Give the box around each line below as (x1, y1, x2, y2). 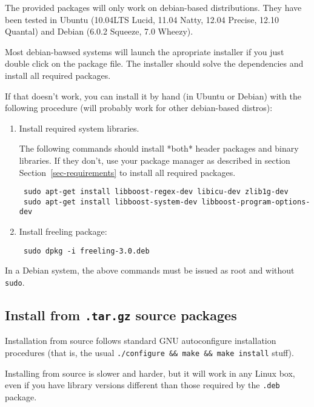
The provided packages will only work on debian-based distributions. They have (5, 1, 302, 13)
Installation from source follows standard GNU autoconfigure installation (5, 334, 276, 347)
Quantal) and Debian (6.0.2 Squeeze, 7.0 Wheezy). (5, 25, 193, 38)
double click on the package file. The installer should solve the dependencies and (5, 57, 304, 70)
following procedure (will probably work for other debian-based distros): (5, 101, 273, 114)
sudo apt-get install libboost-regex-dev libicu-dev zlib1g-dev (23, 187, 289, 197)
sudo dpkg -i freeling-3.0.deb (23, 246, 150, 255)
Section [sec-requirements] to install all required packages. (19, 166, 236, 178)
